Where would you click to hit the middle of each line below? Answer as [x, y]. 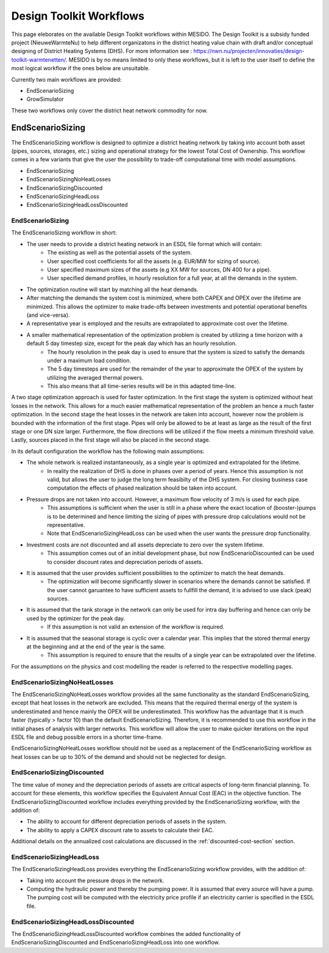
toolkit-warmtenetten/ [39, 60]
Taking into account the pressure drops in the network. [95, 880]
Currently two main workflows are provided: [66, 79]
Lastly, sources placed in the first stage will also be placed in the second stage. [111, 440]
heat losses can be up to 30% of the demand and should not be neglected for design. [119, 756]
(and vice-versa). [48, 315]
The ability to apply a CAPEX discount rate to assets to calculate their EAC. [120, 830]
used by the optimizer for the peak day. [76, 618]
